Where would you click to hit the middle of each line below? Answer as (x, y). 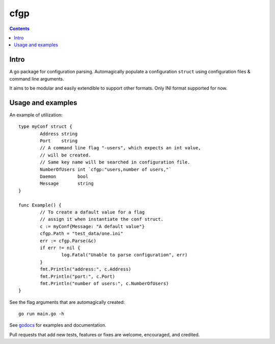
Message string (67, 184)
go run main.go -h (42, 314)
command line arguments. (37, 78)
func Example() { (40, 205)
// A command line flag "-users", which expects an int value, (120, 148)
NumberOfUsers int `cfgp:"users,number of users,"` (106, 169)
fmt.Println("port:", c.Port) (78, 276)
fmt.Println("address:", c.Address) (86, 269)
